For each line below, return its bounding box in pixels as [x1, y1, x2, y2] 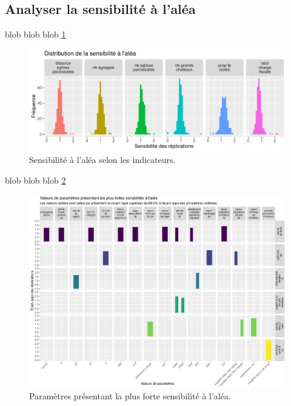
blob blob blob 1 [5, 28, 66, 41]
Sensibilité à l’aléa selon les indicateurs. [29, 153, 176, 166]
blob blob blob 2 [5, 173, 66, 186]
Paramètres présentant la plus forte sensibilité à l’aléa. [29, 390, 231, 402]
